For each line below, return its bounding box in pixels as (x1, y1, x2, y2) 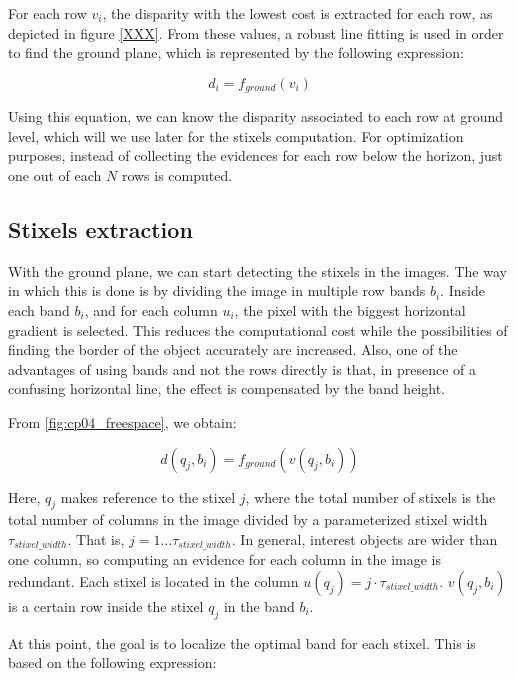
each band (8, 300, 70, 320)
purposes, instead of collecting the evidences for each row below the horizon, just (8, 145, 503, 166)
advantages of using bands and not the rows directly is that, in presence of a (8, 358, 477, 379)
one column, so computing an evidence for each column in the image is (8, 549, 441, 570)
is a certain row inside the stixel (8, 596, 204, 616)
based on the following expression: (8, 652, 217, 673)
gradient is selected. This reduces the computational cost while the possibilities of (8, 319, 508, 340)
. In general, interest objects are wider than (231, 528, 498, 549)
